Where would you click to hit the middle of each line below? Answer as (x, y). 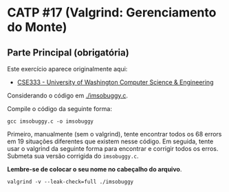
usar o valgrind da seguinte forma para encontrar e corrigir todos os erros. (113, 148)
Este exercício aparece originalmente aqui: (67, 69)
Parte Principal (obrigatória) (68, 52)
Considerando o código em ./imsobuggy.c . (68, 95)
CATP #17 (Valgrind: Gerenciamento (112, 13)
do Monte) (37, 27)
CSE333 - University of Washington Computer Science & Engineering (115, 82)
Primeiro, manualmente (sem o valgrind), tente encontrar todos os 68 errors (115, 134)
